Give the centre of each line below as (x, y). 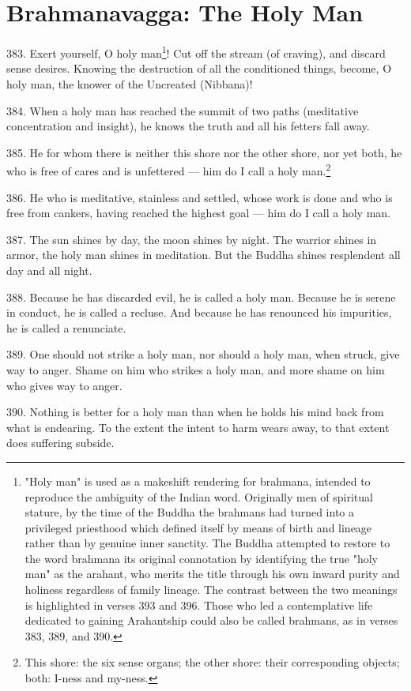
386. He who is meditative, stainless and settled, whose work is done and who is (200, 197)
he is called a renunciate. (66, 327)
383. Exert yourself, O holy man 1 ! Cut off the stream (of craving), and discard (196, 52)
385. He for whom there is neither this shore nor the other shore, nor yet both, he (204, 152)
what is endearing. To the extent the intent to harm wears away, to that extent (198, 427)
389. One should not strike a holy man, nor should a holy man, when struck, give (203, 354)
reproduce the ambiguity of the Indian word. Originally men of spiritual (199, 496)
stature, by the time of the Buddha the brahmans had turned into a (190, 512)
